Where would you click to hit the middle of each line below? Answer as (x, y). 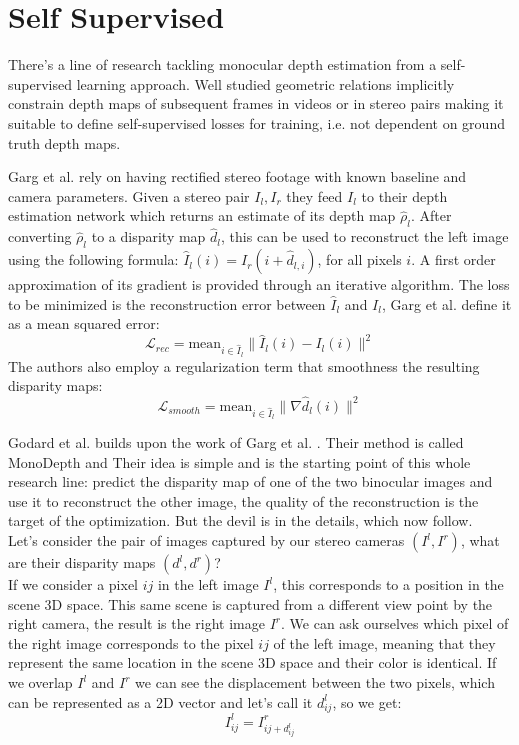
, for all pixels (359, 259)
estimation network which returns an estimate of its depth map (202, 215)
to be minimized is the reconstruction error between (167, 303)
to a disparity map (148, 236)
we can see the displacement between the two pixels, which (315, 682)
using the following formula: (93, 259)
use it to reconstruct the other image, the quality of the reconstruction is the (243, 500)
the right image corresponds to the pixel (131, 642)
